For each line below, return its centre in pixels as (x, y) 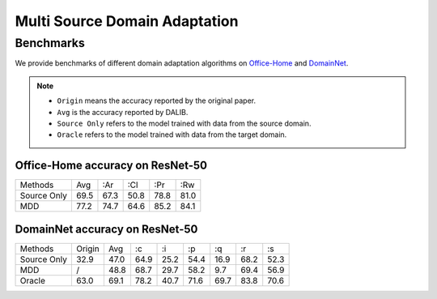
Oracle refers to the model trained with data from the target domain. (172, 135)
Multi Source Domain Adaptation (127, 21)
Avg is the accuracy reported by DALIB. (123, 112)
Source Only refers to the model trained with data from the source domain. (184, 123)
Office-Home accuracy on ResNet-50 (111, 166)
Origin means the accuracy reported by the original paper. (157, 100)
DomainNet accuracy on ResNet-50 (106, 229)
